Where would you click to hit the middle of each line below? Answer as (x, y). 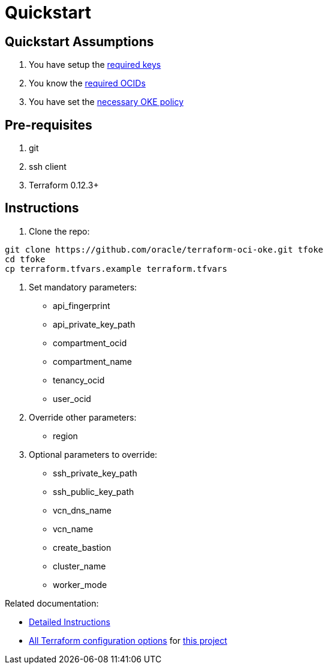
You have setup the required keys (95, 65)
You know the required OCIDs (87, 83)
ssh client (48, 167)
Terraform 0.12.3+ (64, 185)
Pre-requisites (49, 125)
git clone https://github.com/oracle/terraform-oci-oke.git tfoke (164, 249)
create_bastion (82, 547)
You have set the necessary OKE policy (106, 102)
